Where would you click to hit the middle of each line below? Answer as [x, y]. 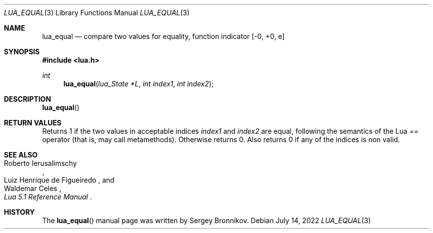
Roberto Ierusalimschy [41, 163]
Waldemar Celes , [33, 188]
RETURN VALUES [33, 123]
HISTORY [20, 212]
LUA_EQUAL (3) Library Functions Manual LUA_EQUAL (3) [97, 13]
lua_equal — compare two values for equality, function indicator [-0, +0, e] [163, 36]
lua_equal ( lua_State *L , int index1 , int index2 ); [138, 84]
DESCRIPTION [28, 99]
